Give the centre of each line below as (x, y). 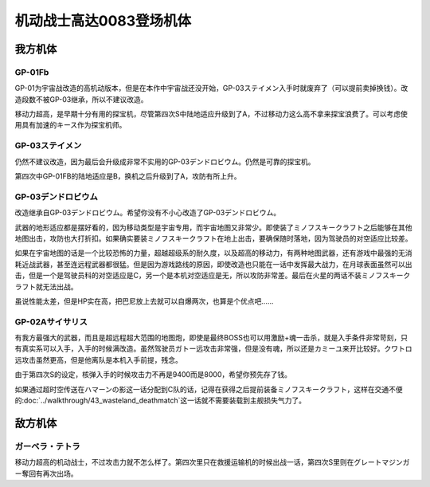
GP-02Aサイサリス (51, 321)
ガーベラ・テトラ (47, 446)
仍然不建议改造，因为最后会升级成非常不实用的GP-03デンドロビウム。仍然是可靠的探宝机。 (165, 161)
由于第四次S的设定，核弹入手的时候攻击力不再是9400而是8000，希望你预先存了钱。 (153, 375)
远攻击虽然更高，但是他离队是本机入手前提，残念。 (98, 359)
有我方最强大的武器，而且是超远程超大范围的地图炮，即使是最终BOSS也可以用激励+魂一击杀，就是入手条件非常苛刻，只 (211, 338)
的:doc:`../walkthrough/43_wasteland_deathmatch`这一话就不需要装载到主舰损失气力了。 (160, 400)
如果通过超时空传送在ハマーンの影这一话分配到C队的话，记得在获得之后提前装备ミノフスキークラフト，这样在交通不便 (209, 389)
